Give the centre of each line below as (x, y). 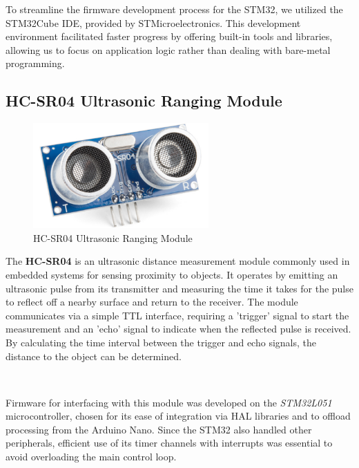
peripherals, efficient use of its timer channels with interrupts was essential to (169, 443)
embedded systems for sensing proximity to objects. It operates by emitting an (172, 274)
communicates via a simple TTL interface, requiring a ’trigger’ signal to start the (177, 315)
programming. (35, 63)
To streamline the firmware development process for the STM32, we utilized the (174, 9)
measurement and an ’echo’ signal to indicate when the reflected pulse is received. (178, 329)
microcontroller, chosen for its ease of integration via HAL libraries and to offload (178, 416)
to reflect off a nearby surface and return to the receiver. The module (152, 302)
